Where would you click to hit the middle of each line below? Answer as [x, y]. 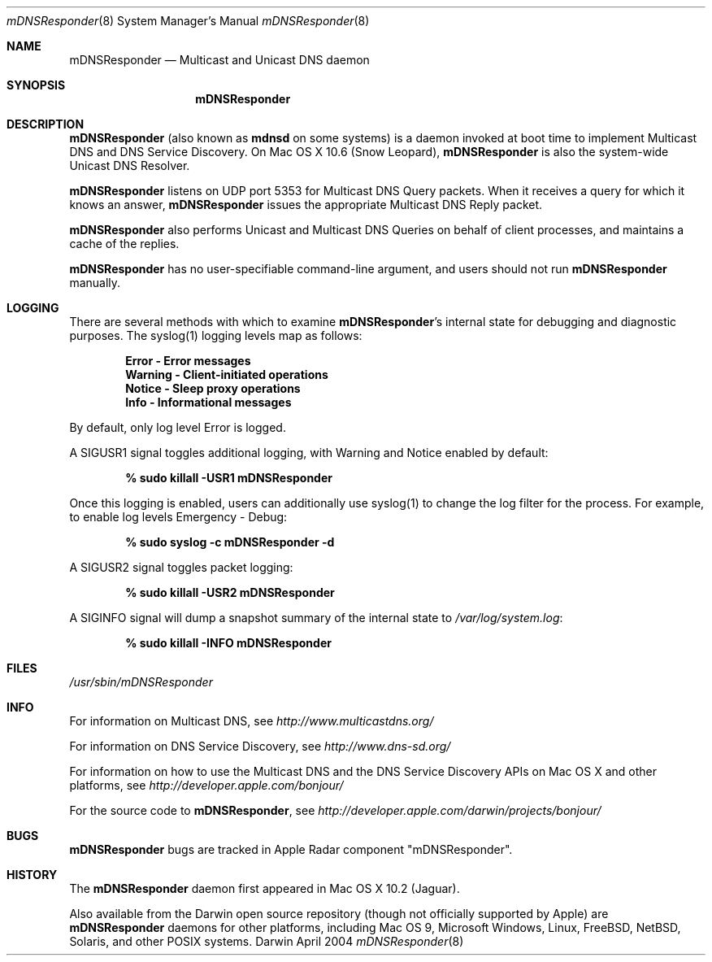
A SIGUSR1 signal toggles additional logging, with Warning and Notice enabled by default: [309, 453]
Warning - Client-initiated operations [227, 374]
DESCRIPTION [46, 124]
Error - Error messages [188, 361]
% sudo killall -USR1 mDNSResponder [229, 478]
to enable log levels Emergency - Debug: [178, 517]
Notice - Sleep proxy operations [213, 388]
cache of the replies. [124, 244]
